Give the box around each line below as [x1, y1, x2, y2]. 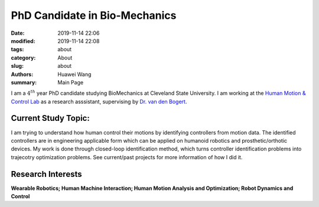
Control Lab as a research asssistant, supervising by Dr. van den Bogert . [11, 98, 187, 105]
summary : [11, 78, 37, 86]
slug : [11, 63, 24, 70]
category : [11, 54, 36, 61]
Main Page [57, 78, 84, 86]
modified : [11, 37, 35, 44]
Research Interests [11, 169, 82, 179]
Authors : [11, 71, 34, 78]
